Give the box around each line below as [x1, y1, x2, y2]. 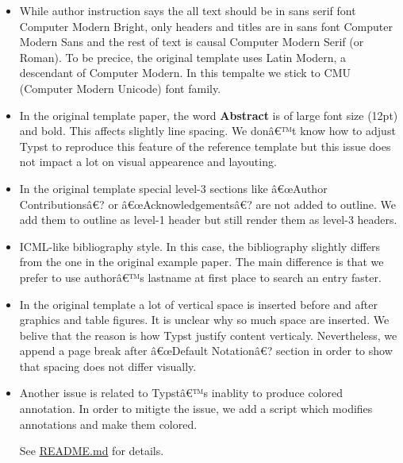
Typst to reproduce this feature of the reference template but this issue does [19, 137, 391, 154]
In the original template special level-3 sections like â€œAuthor [19, 179, 328, 196]
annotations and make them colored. [19, 415, 198, 432]
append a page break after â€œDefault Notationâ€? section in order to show [19, 342, 393, 359]
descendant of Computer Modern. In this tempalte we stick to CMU [19, 64, 351, 81]
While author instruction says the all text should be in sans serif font [19, 2, 356, 18]
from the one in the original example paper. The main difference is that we [19, 253, 384, 270]
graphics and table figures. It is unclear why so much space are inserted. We [19, 311, 390, 328]
